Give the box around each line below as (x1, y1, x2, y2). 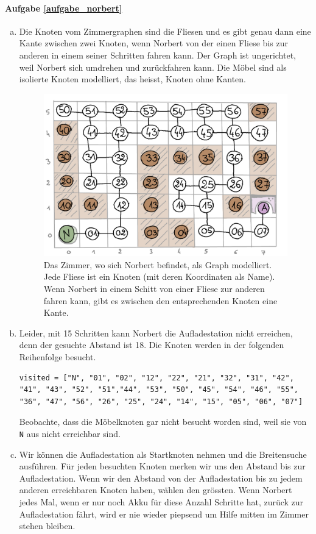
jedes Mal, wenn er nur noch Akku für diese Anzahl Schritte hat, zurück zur (19, 496, 304, 508)
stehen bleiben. (19, 519, 75, 532)
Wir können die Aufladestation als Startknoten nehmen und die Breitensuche (19, 447, 307, 460)
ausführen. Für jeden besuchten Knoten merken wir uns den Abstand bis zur (19, 460, 306, 472)
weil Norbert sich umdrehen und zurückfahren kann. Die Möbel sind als (19, 60, 287, 73)
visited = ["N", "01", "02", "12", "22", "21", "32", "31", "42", (19, 373, 294, 382)
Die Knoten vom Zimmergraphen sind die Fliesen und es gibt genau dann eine (19, 24, 311, 37)
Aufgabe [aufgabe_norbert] (5, 1, 122, 14)
